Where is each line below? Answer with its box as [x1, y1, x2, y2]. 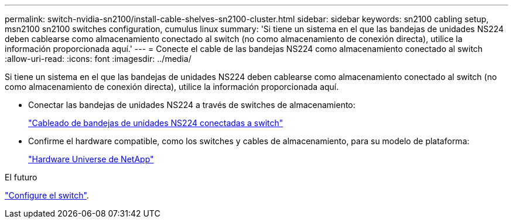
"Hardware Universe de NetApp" [28, 154, 154, 164]
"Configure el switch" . [5, 190, 89, 200]
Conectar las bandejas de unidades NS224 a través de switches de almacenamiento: [28, 100, 355, 110]
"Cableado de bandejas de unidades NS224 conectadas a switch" [28, 118, 283, 128]
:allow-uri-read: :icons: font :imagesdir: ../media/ [5, 54, 191, 64]
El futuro [5, 172, 37, 182]
